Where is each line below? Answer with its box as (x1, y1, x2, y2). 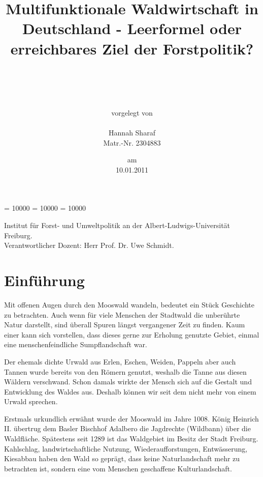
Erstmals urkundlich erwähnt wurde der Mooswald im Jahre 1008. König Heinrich (4, 413, 259, 424)
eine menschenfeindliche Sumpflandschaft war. (4, 339, 147, 350)
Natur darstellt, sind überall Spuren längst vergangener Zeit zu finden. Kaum (4, 319, 245, 330)
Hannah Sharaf (109, 127, 155, 138)
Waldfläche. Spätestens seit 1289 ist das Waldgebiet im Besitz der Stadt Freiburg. (4, 433, 258, 444)
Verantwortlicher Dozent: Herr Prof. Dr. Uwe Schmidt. (4, 240, 174, 250)
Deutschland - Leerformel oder (22, 18, 242, 39)
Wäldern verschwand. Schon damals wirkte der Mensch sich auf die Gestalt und (4, 376, 252, 387)
